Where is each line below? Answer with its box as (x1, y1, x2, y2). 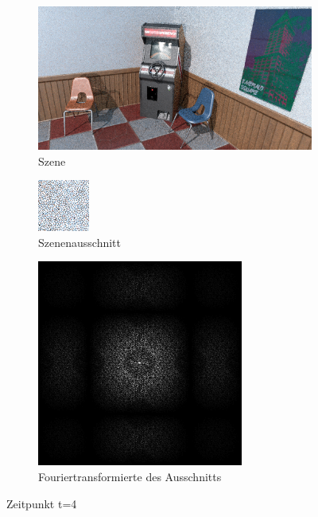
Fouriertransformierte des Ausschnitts (38, 468, 222, 485)
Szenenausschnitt (38, 233, 121, 250)
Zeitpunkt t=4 (6, 495, 77, 511)
